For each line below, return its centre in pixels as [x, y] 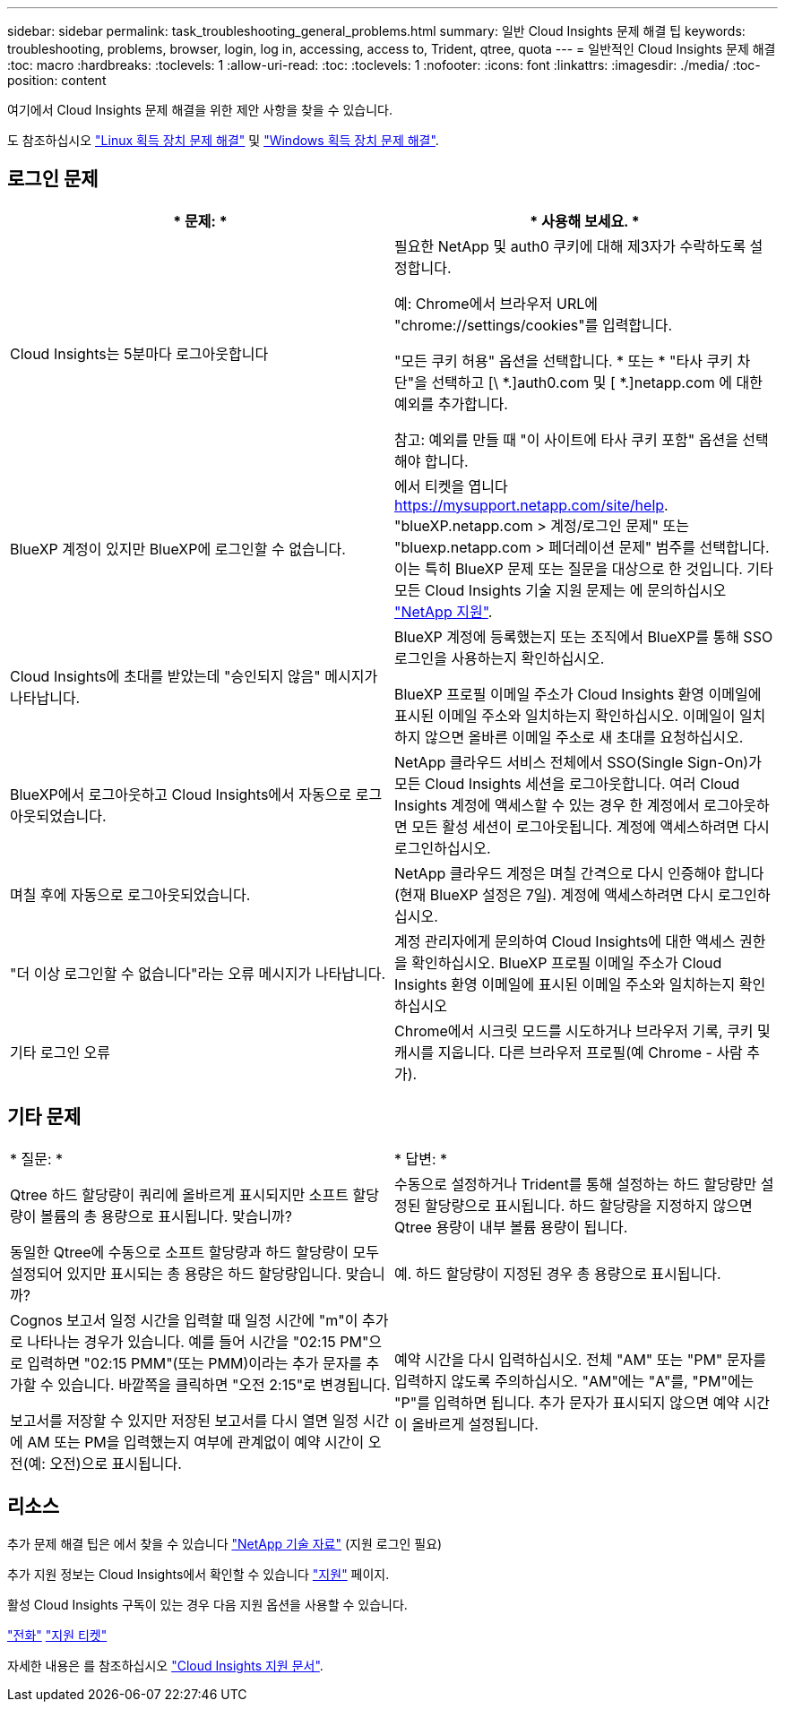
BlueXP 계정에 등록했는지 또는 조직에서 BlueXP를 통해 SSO [584, 636]
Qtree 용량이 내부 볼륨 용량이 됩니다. [511, 1227]
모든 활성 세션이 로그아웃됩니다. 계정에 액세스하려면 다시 [591, 826]
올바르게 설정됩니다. [475, 1424]
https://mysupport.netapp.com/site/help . [531, 505]
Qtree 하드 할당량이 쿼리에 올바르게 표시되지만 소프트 [180, 1194]
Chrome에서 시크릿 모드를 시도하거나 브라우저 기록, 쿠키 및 [582, 1031]
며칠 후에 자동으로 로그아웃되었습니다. [130, 894]
